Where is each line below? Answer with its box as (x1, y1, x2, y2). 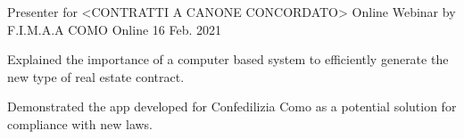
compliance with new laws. (7, 114, 153, 133)
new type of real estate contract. (7, 67, 185, 86)
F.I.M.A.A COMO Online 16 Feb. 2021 (7, 20, 222, 38)
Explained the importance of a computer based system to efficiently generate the (7, 50, 449, 69)
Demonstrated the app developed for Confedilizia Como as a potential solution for (7, 97, 457, 116)
